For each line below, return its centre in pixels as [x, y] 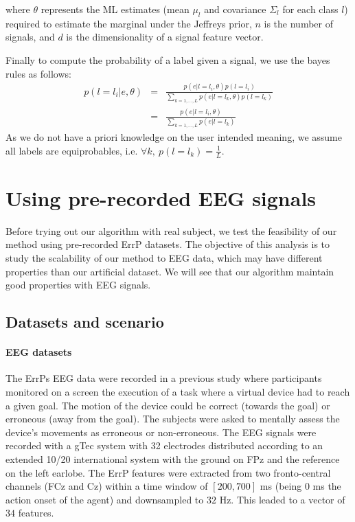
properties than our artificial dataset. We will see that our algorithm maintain [170, 271]
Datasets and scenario [85, 322]
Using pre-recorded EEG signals [161, 197]
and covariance [235, 9]
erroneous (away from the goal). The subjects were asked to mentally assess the [173, 419]
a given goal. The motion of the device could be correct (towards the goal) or [168, 405]
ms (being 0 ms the [300, 486]
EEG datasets [39, 352]
